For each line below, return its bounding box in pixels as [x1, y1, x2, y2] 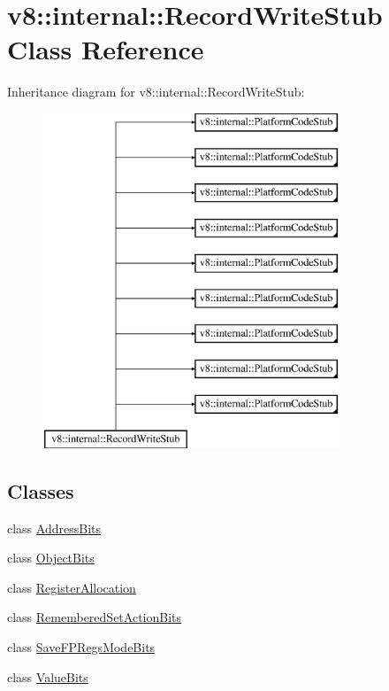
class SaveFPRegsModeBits [7, 638, 156, 656]
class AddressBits [7, 518, 101, 537]
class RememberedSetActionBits [7, 608, 182, 626]
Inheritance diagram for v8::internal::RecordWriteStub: [7, 82, 305, 101]
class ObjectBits [7, 548, 95, 567]
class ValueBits [7, 667, 88, 686]
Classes [7, 477, 74, 504]
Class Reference [7, 31, 204, 67]
